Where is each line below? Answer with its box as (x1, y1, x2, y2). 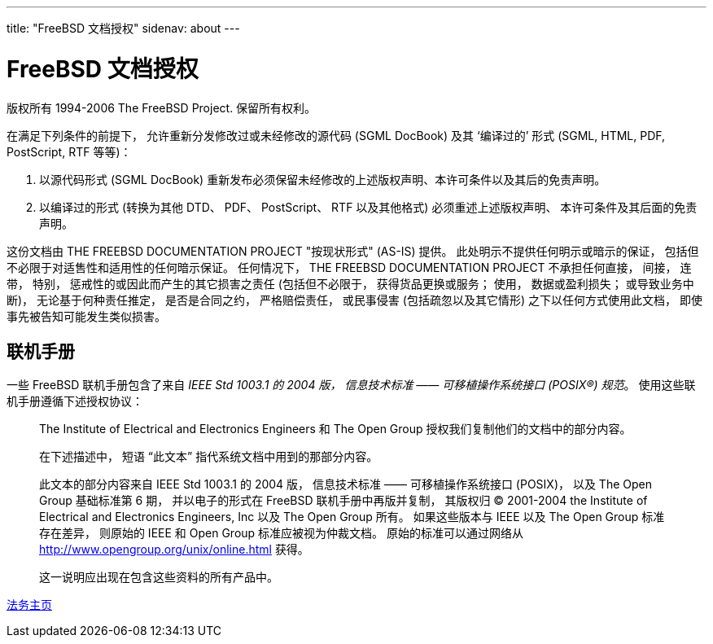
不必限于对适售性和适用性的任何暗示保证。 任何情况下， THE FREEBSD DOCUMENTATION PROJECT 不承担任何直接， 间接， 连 (7, 260, 692, 274)
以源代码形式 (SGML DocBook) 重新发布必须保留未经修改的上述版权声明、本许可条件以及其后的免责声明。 (39, 172, 606, 186)
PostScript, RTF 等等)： (7, 144, 132, 159)
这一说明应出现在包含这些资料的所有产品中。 (39, 570, 278, 585)
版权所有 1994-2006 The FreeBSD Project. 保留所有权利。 (7, 100, 317, 115)
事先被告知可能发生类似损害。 (7, 309, 166, 323)
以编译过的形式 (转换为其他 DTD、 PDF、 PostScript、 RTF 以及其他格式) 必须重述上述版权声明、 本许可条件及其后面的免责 (39, 199, 698, 214)
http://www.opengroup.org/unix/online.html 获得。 (39, 542, 309, 557)
